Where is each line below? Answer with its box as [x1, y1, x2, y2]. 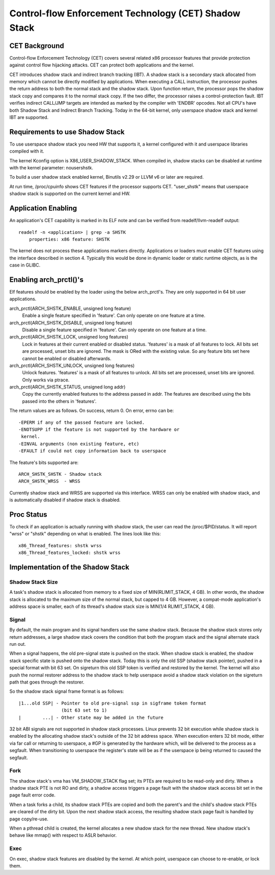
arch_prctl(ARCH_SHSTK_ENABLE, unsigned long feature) [9, 305, 131, 311]
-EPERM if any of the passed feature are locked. [18, 419, 145, 425]
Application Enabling [9, 204, 77, 213]
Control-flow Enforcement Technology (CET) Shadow [9, 8, 240, 19]
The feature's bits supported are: [9, 459, 79, 466]
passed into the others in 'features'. [22, 398, 97, 404]
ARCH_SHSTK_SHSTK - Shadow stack [18, 471, 102, 477]
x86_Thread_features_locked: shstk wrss [18, 550, 121, 556]
